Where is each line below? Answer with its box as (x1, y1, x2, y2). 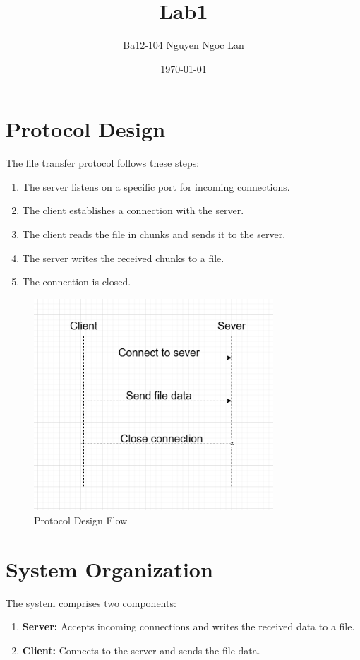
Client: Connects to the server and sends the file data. (22, 642, 260, 657)
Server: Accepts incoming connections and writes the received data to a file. (22, 619, 355, 634)
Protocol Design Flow (34, 512, 128, 527)
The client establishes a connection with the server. (22, 203, 244, 218)
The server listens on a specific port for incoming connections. (22, 179, 290, 194)
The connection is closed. (22, 274, 131, 289)
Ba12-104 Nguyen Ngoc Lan (123, 37, 244, 52)
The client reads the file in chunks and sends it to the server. (22, 227, 286, 242)
